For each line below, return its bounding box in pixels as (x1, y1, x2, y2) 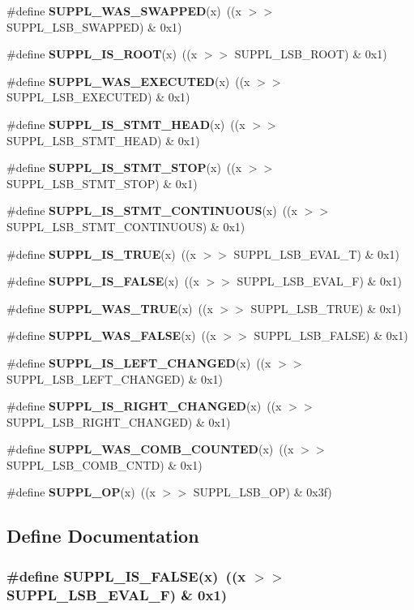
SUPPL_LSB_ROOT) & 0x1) (234, 45, 387, 62)
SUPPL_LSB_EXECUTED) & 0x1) (6, 88, 190, 105)
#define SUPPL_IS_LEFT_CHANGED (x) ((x (6, 354, 271, 371)
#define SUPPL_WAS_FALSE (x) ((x (6, 327, 216, 344)
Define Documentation (6, 523, 199, 548)
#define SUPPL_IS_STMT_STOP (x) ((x (6, 159, 242, 176)
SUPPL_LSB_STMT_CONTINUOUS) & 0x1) (6, 217, 245, 234)
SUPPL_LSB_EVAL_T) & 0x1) (233, 245, 399, 262)
